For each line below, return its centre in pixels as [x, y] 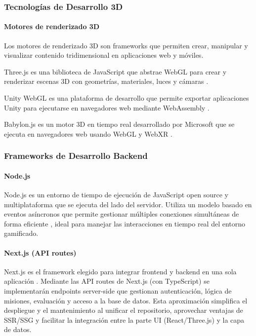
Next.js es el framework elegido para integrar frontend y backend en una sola [120, 271]
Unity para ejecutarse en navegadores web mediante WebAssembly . [107, 107]
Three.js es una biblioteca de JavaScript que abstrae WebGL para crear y [115, 71]
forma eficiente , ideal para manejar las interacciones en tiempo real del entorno [125, 223]
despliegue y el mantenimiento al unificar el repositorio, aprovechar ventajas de [124, 310]
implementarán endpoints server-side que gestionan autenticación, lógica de [118, 290]
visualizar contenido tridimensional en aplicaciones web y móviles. [104, 55]
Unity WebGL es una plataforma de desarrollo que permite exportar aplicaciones [127, 98]
